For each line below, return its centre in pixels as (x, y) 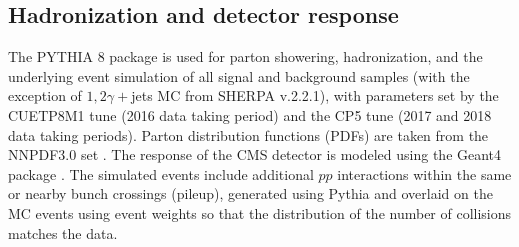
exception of (45, 95)
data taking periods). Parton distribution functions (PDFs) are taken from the (248, 134)
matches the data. (63, 232)
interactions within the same (424, 173)
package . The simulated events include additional (161, 173)
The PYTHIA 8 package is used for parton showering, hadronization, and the (245, 56)
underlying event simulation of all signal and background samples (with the (239, 75)
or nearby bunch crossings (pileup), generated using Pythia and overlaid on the (250, 193)
